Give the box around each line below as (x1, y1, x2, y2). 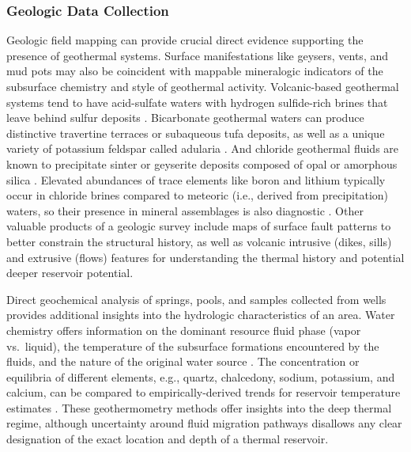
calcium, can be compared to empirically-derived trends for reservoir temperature (6, 384, 401, 401)
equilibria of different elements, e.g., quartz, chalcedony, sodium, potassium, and (6, 368, 395, 385)
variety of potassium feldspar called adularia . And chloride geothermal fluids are (6, 140, 399, 157)
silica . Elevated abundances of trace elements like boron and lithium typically (6, 171, 386, 188)
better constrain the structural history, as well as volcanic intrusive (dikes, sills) (6, 233, 392, 249)
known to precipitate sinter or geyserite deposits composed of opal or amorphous (6, 155, 398, 172)
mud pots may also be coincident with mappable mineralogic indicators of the (6, 63, 383, 79)
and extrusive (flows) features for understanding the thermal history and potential (6, 249, 405, 265)
